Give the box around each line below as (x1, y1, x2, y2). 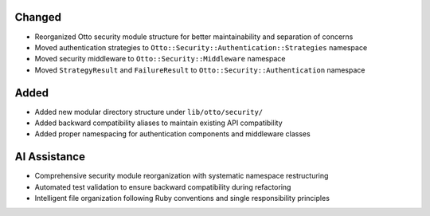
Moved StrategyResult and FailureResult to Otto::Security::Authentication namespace (34, 65, 365, 75)
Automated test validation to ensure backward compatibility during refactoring (34, 182, 291, 191)
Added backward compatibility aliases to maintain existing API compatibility (34, 118, 283, 128)
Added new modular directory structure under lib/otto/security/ (34, 107, 264, 116)
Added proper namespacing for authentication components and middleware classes (34, 129, 311, 139)
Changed (14, 10, 61, 24)
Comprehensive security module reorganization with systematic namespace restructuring (34, 171, 329, 181)
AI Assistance (14, 150, 85, 163)
